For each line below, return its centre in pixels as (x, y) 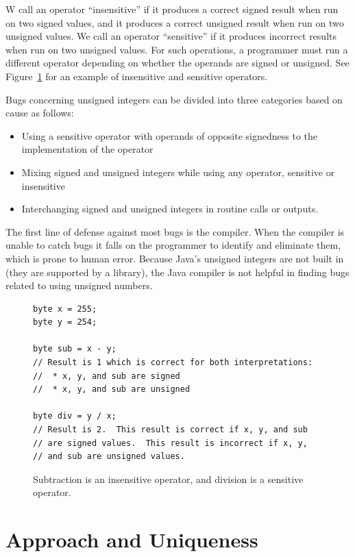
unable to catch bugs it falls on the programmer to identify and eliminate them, (173, 245)
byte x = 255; (65, 309)
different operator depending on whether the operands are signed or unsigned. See (177, 63)
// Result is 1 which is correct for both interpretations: (173, 363)
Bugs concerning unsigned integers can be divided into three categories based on (174, 99)
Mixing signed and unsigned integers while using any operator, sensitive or (178, 172)
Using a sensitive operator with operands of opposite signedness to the (170, 135)
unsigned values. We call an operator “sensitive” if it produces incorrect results (171, 36)
